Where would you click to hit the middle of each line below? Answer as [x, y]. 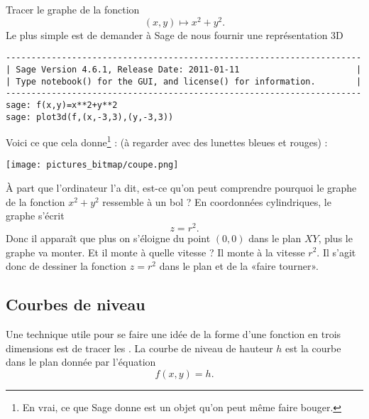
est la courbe [313, 348]
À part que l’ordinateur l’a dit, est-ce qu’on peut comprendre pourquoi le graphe [181, 188]
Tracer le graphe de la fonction [73, 9]
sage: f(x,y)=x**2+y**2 [62, 105]
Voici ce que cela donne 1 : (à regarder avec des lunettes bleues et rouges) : [167, 141]
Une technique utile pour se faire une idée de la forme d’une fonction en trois [174, 333]
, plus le [335, 238]
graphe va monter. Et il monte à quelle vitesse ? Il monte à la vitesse [155, 252]
